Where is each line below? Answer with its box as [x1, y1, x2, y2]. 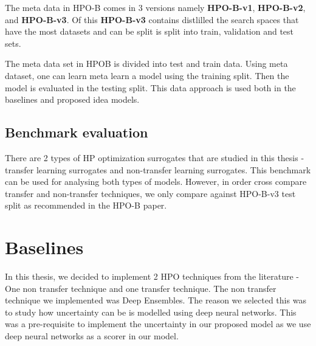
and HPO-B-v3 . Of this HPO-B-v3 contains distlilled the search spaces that [5, 13, 299, 26]
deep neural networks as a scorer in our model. [5, 330, 179, 342]
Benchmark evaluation [5, 123, 148, 142]
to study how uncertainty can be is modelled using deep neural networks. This [5, 305, 297, 318]
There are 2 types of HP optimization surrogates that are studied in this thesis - [5, 151, 304, 164]
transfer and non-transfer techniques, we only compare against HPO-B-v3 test [5, 187, 296, 199]
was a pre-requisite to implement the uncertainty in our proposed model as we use [5, 317, 311, 330]
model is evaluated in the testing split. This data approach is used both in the [5, 81, 296, 94]
